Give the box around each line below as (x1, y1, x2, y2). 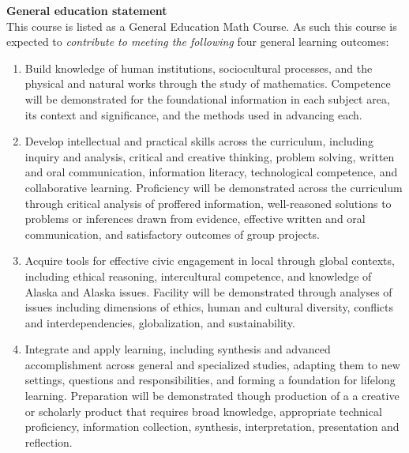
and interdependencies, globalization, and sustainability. (24, 314, 295, 330)
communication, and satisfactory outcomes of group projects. (24, 225, 320, 242)
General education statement (6, 2, 167, 18)
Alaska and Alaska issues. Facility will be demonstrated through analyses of (24, 283, 392, 300)
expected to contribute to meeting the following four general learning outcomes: (6, 33, 389, 50)
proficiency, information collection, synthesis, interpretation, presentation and (24, 418, 400, 435)
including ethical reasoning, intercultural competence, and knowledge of (24, 267, 372, 284)
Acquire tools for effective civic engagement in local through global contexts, (24, 252, 395, 269)
